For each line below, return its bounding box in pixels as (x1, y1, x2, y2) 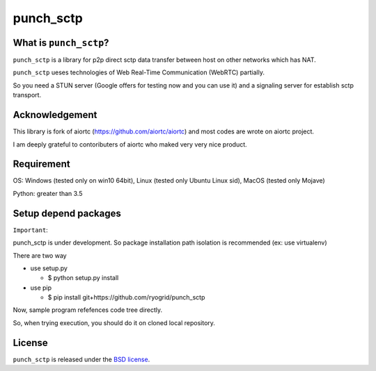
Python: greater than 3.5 (13, 189, 83, 197)
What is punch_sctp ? (13, 37, 109, 49)
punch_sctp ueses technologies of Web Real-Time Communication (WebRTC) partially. (13, 68, 265, 76)
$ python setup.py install (47, 274, 119, 282)
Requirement (13, 158, 71, 170)
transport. (13, 91, 42, 99)
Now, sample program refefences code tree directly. (13, 306, 163, 314)
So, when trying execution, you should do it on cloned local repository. (13, 318, 216, 327)
